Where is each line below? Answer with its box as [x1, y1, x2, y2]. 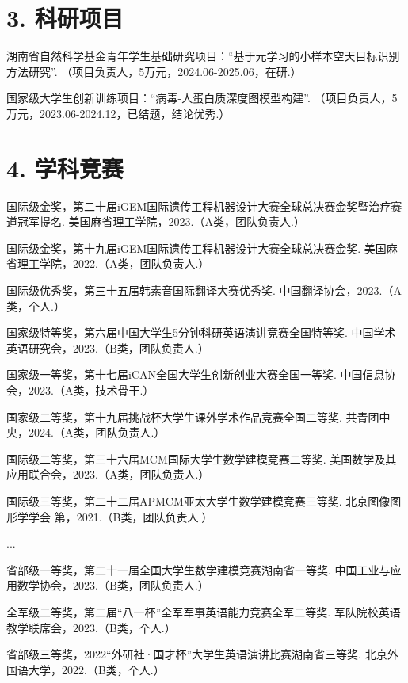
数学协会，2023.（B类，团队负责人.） [17, 577, 209, 593]
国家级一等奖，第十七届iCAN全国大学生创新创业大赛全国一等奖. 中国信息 [6, 366, 385, 383]
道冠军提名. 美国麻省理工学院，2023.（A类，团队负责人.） [6, 213, 305, 230]
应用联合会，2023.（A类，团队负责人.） [6, 466, 210, 483]
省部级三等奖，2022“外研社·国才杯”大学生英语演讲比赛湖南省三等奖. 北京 [6, 646, 387, 662]
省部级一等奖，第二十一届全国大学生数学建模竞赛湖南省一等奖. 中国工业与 [6, 561, 391, 578]
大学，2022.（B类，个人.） [28, 661, 165, 677]
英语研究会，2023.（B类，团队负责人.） [6, 339, 209, 356]
